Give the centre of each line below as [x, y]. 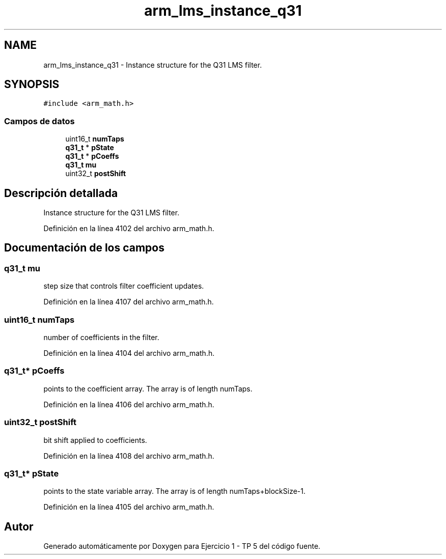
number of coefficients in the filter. [101, 337]
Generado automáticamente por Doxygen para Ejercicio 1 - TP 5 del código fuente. [182, 546]
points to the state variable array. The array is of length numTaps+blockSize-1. [175, 491]
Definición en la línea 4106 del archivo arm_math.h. [129, 404]
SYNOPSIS [32, 85]
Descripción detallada [61, 193]
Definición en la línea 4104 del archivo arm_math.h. [129, 353]
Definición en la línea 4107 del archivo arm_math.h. [129, 302]
